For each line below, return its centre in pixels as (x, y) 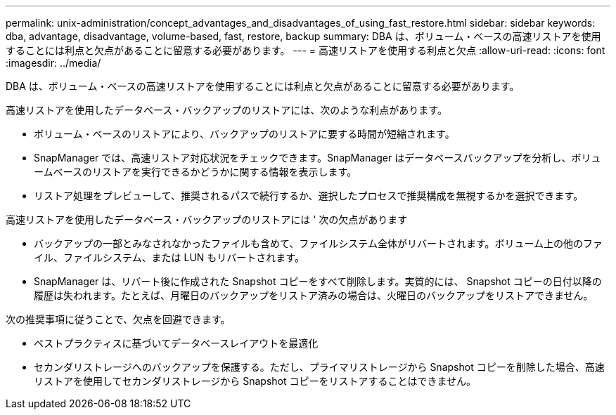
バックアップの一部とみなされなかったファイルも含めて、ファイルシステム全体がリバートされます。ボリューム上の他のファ (319, 243)
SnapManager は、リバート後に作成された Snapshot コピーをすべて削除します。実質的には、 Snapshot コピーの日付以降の (318, 281)
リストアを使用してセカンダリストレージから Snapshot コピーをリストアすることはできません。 (255, 381)
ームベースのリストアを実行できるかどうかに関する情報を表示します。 (195, 172)
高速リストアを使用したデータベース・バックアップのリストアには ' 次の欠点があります (207, 219)
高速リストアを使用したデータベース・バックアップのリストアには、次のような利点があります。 (226, 110)
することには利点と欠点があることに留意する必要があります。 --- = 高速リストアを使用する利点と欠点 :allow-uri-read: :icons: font (306, 50)
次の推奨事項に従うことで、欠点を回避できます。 (118, 319)
